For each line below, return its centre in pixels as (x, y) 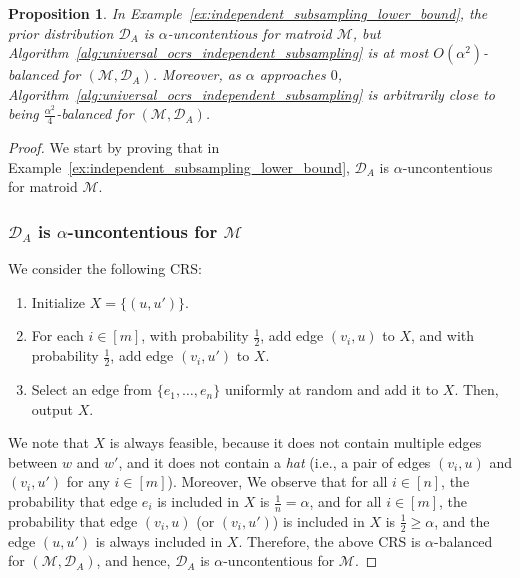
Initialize (58, 301)
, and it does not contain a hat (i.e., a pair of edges (274, 461)
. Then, (476, 389)
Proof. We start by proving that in (114, 147)
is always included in (159, 540)
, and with (443, 335)
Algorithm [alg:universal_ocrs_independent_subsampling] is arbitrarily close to (251, 93)
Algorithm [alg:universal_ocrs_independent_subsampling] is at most (218, 52)
